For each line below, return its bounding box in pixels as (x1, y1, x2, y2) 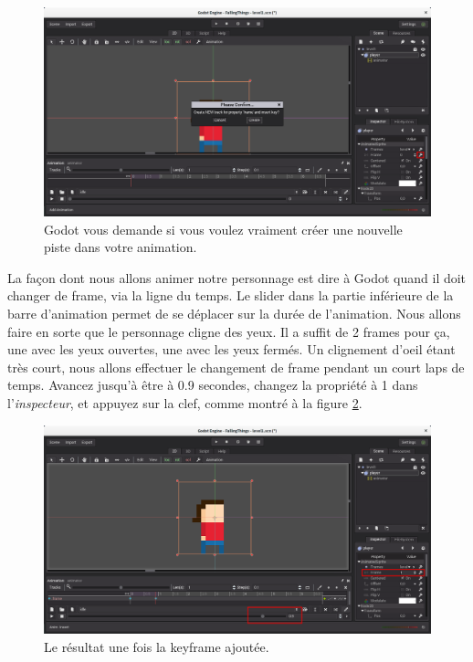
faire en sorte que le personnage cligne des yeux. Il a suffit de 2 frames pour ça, (7, 321, 450, 341)
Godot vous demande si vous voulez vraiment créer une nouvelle (44, 219, 403, 238)
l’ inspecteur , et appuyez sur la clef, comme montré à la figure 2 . (7, 393, 363, 412)
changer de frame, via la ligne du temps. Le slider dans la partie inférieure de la (7, 286, 454, 305)
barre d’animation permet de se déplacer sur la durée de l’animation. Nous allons (7, 303, 461, 322)
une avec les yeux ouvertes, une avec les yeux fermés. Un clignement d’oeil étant (7, 340, 456, 359)
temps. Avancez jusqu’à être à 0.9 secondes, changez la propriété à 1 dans (7, 375, 418, 394)
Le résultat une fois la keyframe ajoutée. (44, 637, 269, 657)
